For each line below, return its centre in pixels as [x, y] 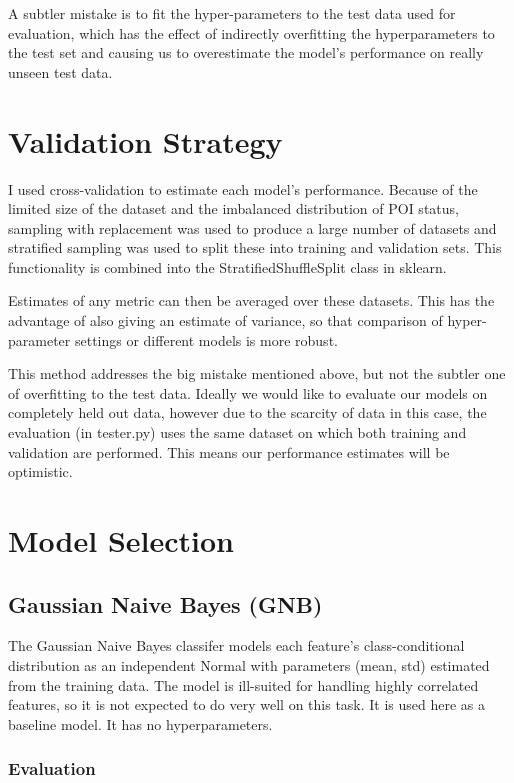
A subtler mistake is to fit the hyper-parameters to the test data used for [232, 13]
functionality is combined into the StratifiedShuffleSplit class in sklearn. [227, 266]
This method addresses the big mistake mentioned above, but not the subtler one [257, 373]
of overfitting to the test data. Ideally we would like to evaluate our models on [248, 392]
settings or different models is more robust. [206, 339]
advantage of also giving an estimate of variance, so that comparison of [225, 320]
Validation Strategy [145, 140]
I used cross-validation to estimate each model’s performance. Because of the [243, 188]
